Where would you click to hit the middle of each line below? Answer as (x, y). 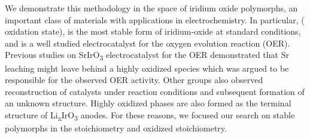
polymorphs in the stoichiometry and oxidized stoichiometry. (116, 128)
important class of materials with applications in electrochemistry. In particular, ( (155, 19)
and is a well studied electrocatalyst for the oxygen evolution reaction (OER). (148, 43)
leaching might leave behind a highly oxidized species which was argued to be (147, 68)
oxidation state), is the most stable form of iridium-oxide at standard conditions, (153, 31)
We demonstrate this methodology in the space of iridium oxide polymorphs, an (151, 8)
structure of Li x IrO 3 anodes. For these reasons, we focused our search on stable (150, 115)
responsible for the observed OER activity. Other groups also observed (134, 80)
